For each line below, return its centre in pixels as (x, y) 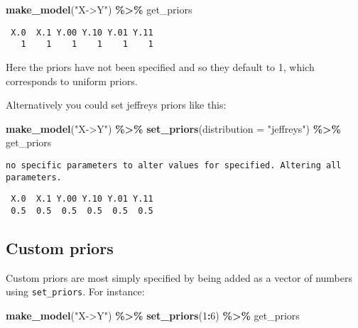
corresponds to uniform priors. (72, 81)
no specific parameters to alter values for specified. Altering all (174, 165)
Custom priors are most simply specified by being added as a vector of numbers (179, 277)
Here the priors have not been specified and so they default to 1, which (160, 66)
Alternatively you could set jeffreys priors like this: (116, 105)
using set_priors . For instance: (75, 291)
